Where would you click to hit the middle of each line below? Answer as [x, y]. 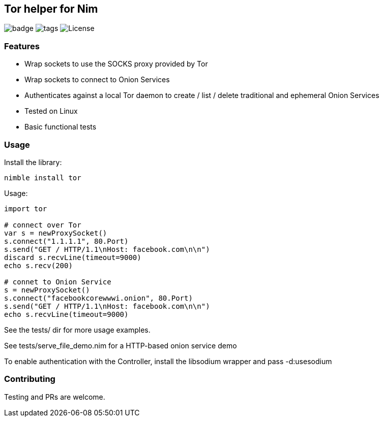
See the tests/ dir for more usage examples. [77, 330]
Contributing [30, 379]
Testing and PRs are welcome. [55, 397]
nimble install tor [43, 177]
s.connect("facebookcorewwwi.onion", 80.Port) [98, 298]
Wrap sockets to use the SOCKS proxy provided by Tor [116, 64]
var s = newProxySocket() [56, 233]
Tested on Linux [51, 111]
